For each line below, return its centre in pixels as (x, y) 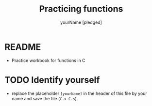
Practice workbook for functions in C (48, 60)
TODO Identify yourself (52, 80)
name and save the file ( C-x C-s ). (45, 98)
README (23, 47)
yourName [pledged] (81, 22)
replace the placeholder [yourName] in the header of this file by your (79, 93)
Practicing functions (81, 9)
